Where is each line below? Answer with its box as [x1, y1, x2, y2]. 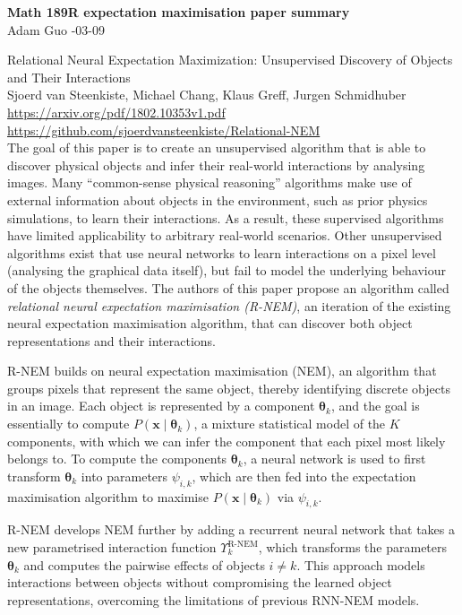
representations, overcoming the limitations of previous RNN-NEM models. [7, 590, 420, 609]
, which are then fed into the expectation [192, 466, 416, 485]
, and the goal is [330, 396, 420, 415]
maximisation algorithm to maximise [7, 487, 209, 506]
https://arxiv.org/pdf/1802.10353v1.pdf [7, 102, 226, 121]
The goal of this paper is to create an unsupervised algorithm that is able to [7, 138, 426, 157]
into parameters [81, 466, 168, 485]
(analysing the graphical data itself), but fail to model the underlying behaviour [7, 261, 446, 280]
